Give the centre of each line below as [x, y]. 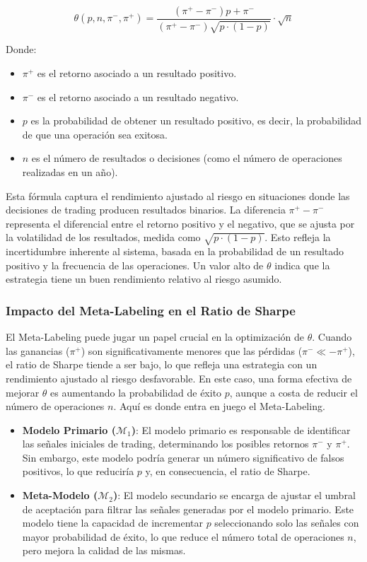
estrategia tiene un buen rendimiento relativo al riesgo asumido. [144, 279]
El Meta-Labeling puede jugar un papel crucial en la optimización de [155, 337]
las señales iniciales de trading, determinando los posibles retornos [165, 444]
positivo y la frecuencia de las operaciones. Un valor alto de [135, 265]
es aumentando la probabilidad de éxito [136, 392]
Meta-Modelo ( [60, 495]
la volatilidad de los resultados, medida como [103, 237]
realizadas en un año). [70, 171]
